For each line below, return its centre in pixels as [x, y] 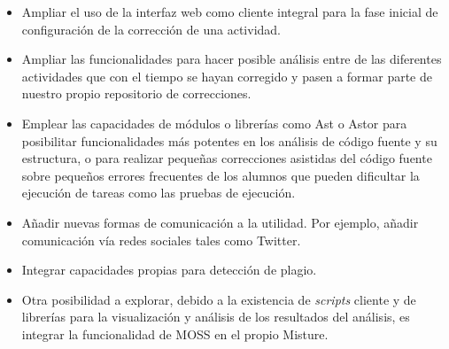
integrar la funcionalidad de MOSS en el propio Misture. [175, 333]
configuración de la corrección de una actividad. [151, 29]
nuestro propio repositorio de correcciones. [136, 93]
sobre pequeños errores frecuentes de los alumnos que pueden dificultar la [221, 175]
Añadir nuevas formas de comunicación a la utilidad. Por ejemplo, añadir [220, 222]
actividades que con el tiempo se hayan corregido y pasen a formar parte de [227, 76]
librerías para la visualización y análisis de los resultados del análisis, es [216, 317]
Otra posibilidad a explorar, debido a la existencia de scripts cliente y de [219, 299]
